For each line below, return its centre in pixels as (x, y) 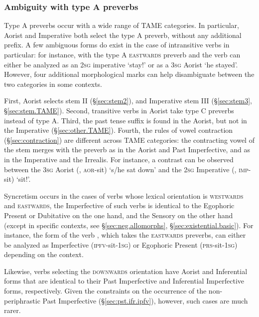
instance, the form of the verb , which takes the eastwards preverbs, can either (125, 235)
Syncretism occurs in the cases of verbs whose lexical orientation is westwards (124, 195)
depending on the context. (44, 254)
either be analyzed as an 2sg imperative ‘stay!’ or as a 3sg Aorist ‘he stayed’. (121, 64)
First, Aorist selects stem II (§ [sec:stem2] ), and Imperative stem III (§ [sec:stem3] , (128, 101)
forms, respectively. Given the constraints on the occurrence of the (105, 291)
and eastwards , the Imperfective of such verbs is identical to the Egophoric (119, 205)
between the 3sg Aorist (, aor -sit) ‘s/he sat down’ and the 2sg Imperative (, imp (126, 169)
